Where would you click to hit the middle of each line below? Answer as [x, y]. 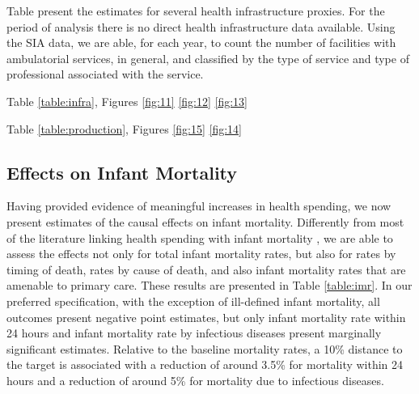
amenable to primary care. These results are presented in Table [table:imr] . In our [209, 285]
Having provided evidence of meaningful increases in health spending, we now [199, 206]
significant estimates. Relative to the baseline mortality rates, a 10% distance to [205, 348]
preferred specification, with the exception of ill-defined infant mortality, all [193, 301]
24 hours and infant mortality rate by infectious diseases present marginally [194, 333]
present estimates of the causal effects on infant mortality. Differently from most [205, 221]
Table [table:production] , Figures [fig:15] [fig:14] [124, 128]
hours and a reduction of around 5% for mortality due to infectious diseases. [195, 380]
